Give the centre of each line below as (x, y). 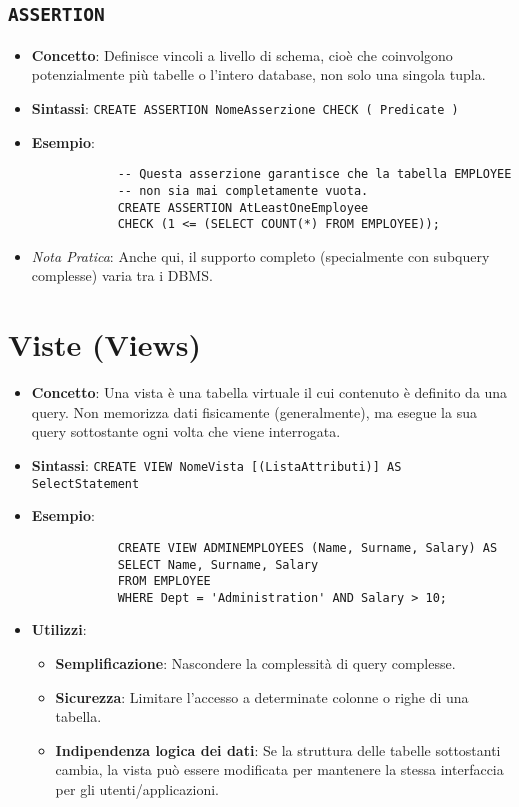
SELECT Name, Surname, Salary (218, 564)
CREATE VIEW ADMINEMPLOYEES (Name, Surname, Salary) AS (307, 547)
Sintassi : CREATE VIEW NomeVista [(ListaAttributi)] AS (216, 464)
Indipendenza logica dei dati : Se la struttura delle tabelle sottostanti (278, 749)
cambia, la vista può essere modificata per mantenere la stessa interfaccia (279, 769)
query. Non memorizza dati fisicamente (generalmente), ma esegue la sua (254, 411)
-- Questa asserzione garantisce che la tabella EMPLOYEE (314, 174)
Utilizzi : (59, 629)
